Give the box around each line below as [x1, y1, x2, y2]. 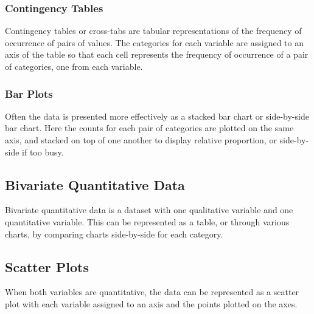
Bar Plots [5, 86, 53, 101]
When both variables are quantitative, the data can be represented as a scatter [5, 285, 299, 298]
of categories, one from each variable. [5, 60, 143, 72]
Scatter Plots [5, 257, 89, 276]
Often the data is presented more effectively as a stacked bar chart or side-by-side [5, 109, 309, 122]
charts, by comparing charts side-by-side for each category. [5, 227, 223, 240]
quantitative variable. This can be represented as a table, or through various [5, 215, 290, 228]
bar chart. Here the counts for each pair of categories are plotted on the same [5, 121, 294, 134]
